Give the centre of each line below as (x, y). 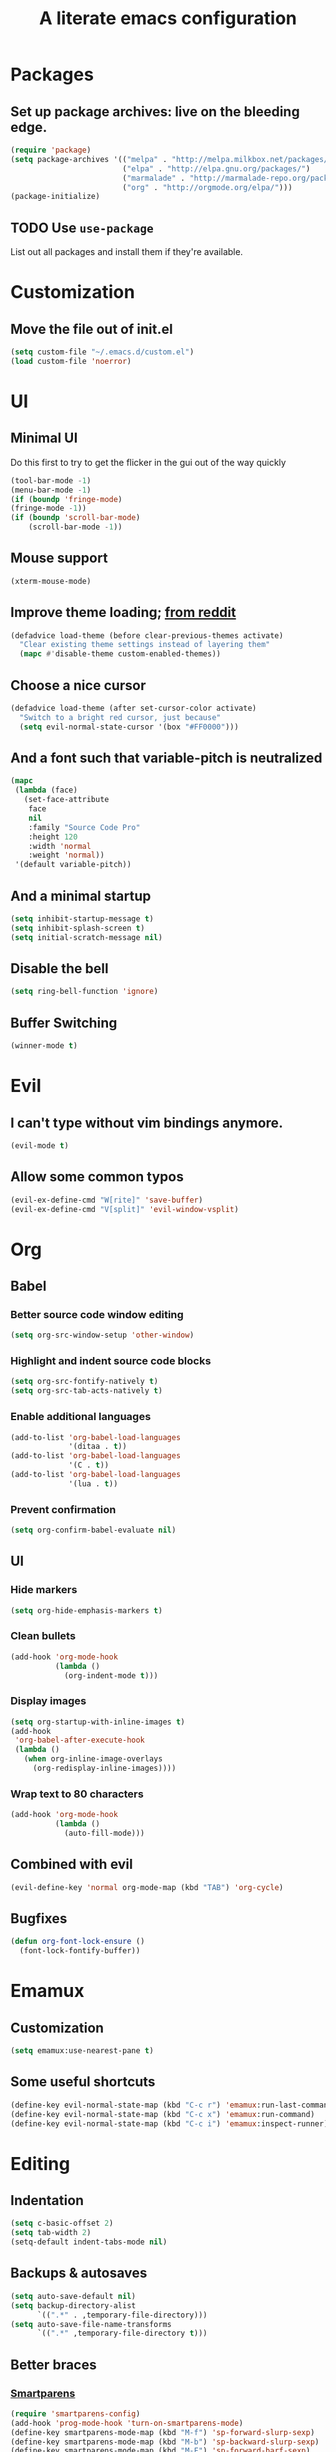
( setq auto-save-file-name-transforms (91, 2324)
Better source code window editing (97, 1314)
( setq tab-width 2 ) (51, 2233)
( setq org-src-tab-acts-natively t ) (86, 1391)
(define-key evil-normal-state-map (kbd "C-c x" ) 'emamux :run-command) (162, 2114)
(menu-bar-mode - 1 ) (51, 490)
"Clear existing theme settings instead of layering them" (145, 645)
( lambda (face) (46, 790)
